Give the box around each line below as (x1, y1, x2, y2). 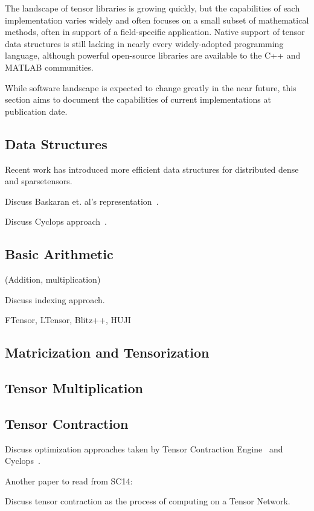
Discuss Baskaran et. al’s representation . (5, 194, 159, 207)
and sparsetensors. (5, 175, 72, 187)
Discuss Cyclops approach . (5, 215, 107, 228)
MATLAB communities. (5, 60, 94, 73)
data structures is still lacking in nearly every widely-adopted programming (5, 37, 284, 50)
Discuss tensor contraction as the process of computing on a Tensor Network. (5, 495, 290, 507)
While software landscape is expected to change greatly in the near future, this (5, 81, 296, 94)
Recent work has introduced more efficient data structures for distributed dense (5, 162, 299, 175)
